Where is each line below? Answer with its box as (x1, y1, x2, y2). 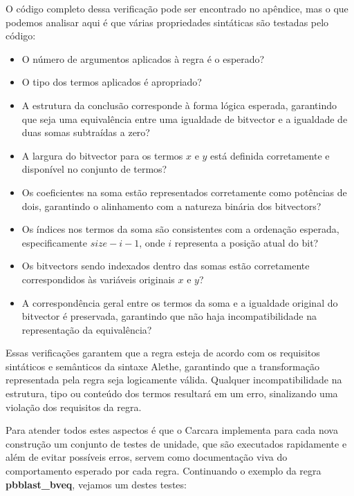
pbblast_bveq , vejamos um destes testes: (6, 477, 187, 491)
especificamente (21, 235, 87, 249)
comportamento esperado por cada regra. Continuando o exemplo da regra (6, 464, 322, 478)
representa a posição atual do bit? (174, 235, 319, 249)
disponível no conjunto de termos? (21, 162, 167, 176)
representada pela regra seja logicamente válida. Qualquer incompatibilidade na (6, 372, 342, 387)
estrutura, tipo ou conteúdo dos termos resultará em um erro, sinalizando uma (6, 386, 338, 401)
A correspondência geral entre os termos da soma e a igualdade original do (21, 295, 338, 309)
